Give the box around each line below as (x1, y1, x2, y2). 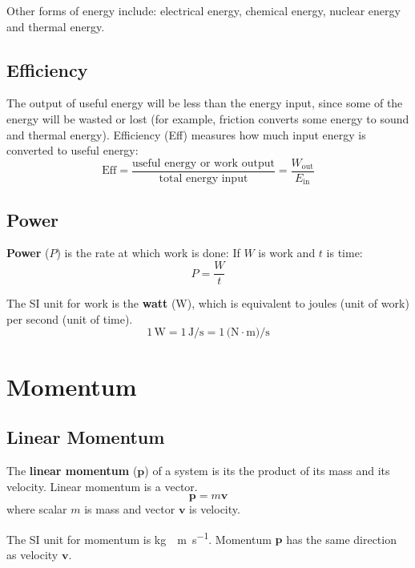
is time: (326, 244, 363, 261)
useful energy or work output (132, 157, 275, 169)
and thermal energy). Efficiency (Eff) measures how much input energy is (6, 126, 366, 143)
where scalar (6, 501, 67, 518)
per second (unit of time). (6, 310, 133, 327)
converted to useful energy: (6, 142, 139, 159)
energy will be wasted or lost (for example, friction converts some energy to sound (6, 110, 409, 127)
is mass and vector (84, 501, 175, 518)
